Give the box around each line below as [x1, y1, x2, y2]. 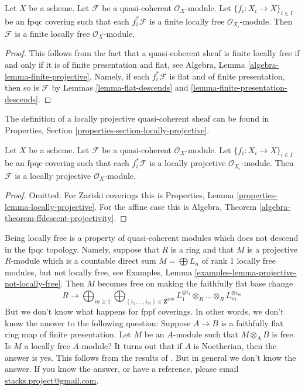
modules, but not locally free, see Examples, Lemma [5, 265, 192, 278]
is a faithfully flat [221, 316, 283, 329]
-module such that [173, 328, 239, 340]
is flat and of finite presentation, [169, 70, 285, 82]
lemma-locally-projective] [5, 200, 95, 212]
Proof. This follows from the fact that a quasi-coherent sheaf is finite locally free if [5, 47, 300, 59]
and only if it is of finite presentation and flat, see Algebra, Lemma [5, 58, 245, 71]
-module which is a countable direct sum [11, 254, 156, 267]
